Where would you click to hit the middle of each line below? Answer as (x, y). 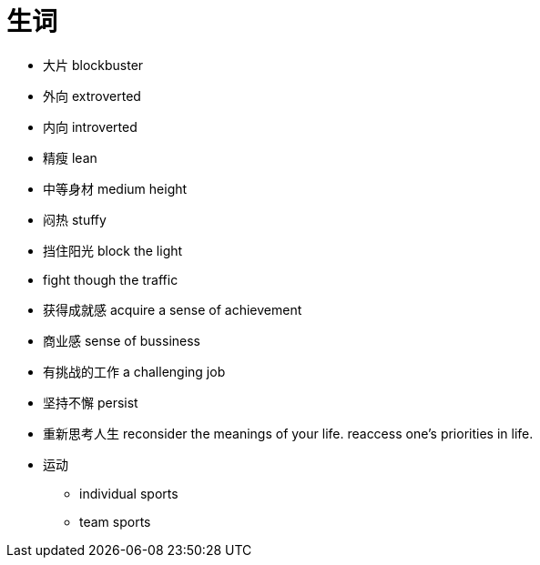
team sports (115, 521)
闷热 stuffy (75, 219)
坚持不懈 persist (91, 402)
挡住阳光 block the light (113, 250)
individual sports (129, 493)
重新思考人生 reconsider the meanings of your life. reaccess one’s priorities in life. (288, 433)
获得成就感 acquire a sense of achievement (173, 309)
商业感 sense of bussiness (122, 340)
